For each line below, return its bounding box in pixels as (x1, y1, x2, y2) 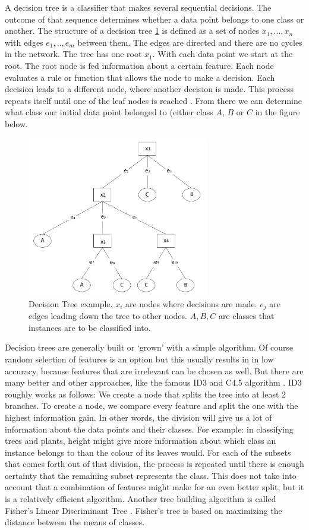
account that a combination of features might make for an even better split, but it (5, 481, 304, 493)
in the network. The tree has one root (5, 48, 142, 60)
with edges (5, 36, 43, 48)
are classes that (218, 310, 275, 322)
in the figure (255, 106, 300, 118)
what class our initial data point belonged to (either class (5, 106, 213, 118)
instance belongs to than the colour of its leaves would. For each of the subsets (5, 446, 291, 458)
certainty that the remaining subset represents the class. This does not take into (5, 469, 297, 481)
